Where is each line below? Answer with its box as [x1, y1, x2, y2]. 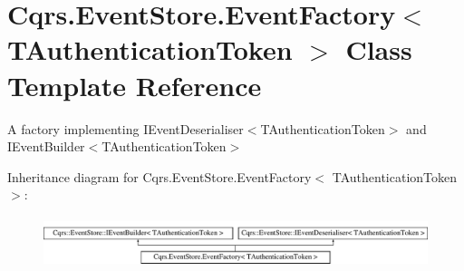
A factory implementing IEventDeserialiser [7, 119, 244, 138]
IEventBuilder [7, 137, 85, 156]
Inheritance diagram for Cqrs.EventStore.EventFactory [7, 167, 312, 186]
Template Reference [7, 66, 262, 103]
